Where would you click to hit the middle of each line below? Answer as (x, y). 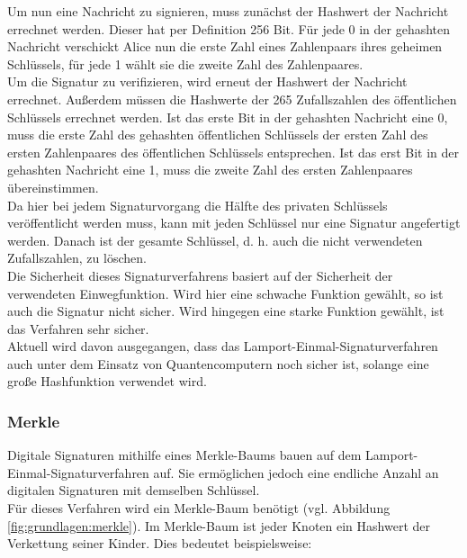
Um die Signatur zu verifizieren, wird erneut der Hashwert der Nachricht (207, 81)
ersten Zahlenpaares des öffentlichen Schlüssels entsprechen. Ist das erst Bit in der (233, 152)
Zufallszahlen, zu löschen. (77, 258)
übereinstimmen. (53, 187)
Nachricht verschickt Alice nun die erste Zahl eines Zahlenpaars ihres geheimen (225, 46)
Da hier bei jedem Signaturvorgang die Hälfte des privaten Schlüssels (198, 205)
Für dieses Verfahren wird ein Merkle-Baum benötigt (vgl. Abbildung (199, 508)
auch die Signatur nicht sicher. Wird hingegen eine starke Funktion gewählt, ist (226, 311)
